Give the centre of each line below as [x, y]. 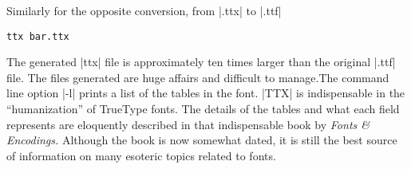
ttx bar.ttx [38, 36]
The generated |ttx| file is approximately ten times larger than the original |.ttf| [201, 62]
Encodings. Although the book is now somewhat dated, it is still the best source [202, 140]
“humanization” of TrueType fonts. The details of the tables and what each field [203, 109]
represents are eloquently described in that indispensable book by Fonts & [188, 124]
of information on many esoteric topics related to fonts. [141, 155]
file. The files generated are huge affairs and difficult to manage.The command [198, 77]
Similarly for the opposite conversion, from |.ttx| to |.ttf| [144, 10]
